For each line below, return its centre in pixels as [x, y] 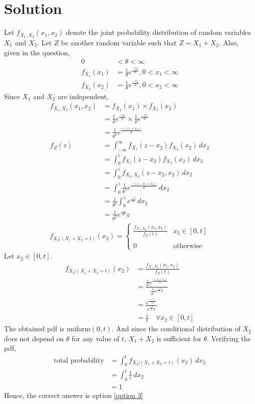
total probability [79, 360]
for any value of [96, 338]
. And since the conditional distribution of [176, 329]
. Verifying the [229, 338]
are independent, [83, 96]
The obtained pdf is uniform [47, 329]
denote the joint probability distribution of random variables [158, 32]
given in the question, [37, 52]
